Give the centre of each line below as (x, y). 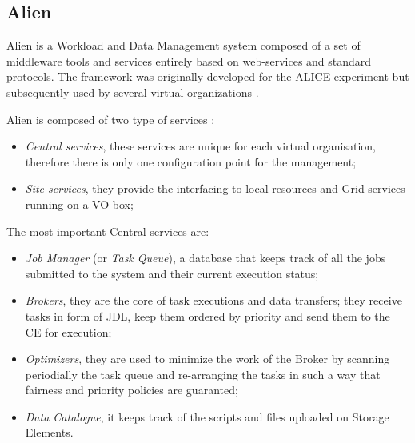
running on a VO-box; (79, 204)
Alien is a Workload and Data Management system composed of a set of (184, 45)
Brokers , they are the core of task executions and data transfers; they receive (213, 300)
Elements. (49, 432)
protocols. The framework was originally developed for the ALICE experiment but (208, 76)
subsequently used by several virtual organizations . (133, 92)
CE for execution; (68, 331)
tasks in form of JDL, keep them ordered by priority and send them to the (207, 315)
